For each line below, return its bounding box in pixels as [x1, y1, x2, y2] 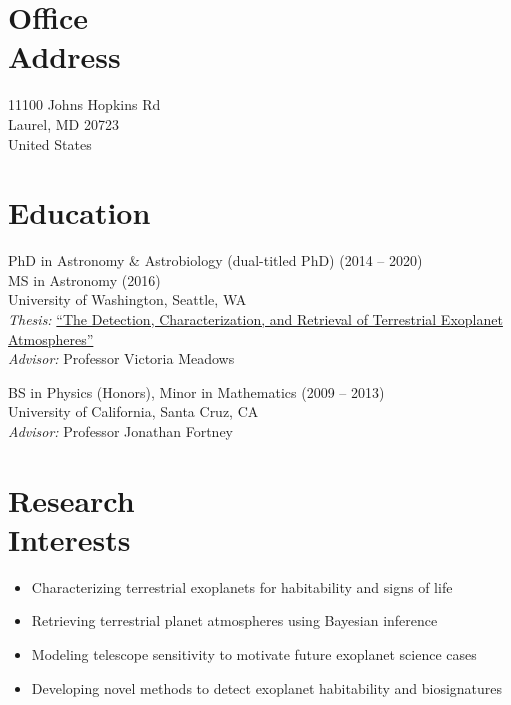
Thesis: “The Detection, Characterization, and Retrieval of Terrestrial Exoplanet [8, 309, 503, 329]
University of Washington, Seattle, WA [8, 289, 247, 310]
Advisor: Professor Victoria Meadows [8, 348, 235, 369]
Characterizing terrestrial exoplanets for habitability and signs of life [31, 576, 453, 597]
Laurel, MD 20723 [8, 113, 119, 134]
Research [8, 479, 135, 520]
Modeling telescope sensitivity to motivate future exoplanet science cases [31, 644, 477, 665]
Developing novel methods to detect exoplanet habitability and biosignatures [31, 677, 503, 698]
